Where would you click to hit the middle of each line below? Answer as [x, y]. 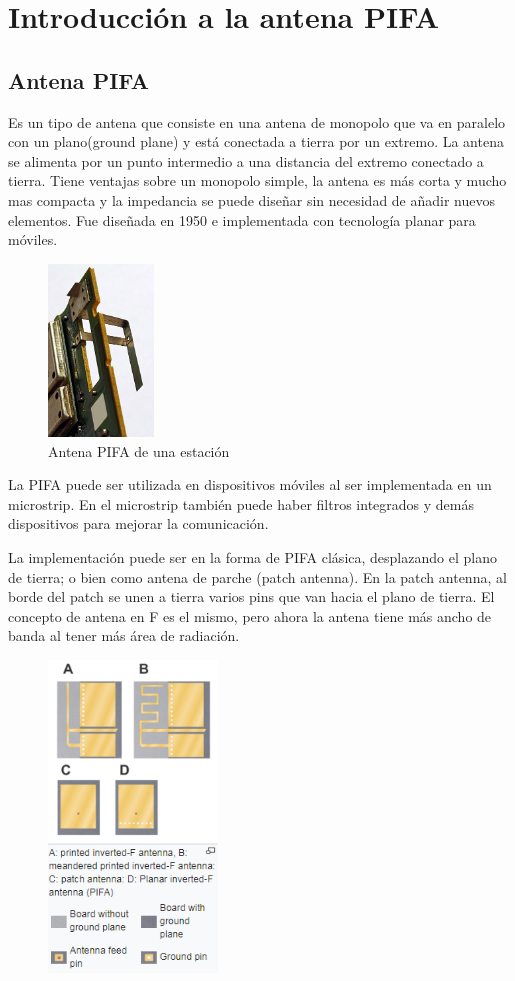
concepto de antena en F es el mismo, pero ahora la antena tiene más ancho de [250, 615]
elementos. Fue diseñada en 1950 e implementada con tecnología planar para [242, 219]
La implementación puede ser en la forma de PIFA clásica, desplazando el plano [252, 556]
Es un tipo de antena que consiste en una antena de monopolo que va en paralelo [257, 121]
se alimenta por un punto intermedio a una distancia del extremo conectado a [246, 160]
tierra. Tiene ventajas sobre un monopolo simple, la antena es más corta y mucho [257, 180]
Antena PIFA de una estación [139, 450]
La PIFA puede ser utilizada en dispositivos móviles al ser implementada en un [250, 484]
